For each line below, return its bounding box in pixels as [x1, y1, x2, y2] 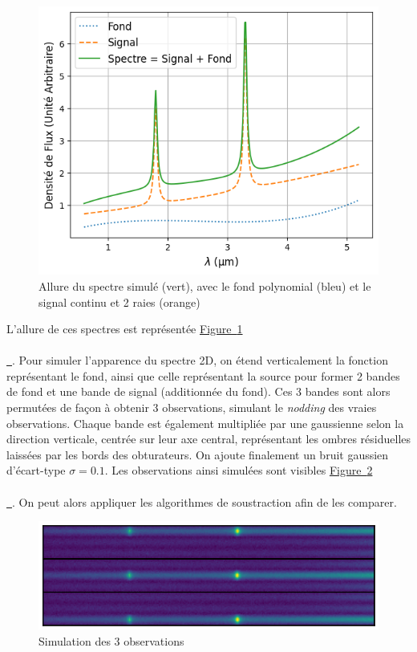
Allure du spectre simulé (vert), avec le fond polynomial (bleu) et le [38, 277, 371, 294]
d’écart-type [6, 462, 66, 479]
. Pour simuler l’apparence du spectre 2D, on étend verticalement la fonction [12, 352, 388, 369]
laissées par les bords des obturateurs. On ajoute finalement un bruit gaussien [6, 446, 389, 463]
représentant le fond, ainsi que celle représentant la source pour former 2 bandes [6, 367, 400, 384]
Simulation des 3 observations [38, 632, 184, 649]
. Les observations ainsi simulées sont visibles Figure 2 [104, 462, 373, 479]
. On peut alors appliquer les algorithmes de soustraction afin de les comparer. [12, 493, 397, 510]
